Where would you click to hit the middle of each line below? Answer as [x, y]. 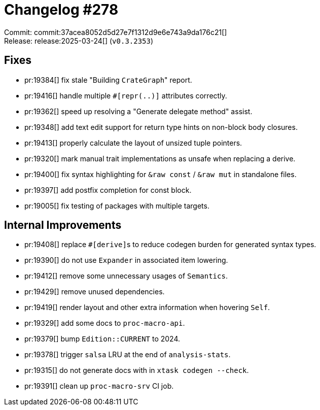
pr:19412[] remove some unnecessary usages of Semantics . [126, 276]
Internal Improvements [63, 225]
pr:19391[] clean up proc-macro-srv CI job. [99, 386]
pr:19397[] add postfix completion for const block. [108, 190]
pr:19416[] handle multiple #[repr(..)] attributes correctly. [126, 95]
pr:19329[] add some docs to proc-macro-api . [105, 323]
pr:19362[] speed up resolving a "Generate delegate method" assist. [138, 111]
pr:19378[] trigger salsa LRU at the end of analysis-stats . [128, 355]
